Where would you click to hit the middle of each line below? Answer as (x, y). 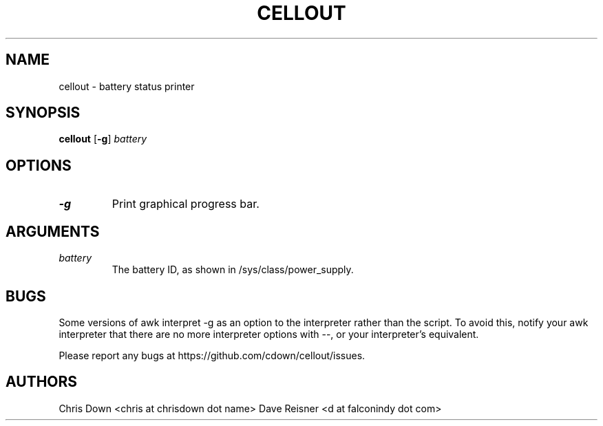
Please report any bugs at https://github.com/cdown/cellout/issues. (212, 355)
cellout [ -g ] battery (103, 139)
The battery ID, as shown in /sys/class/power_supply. (233, 270)
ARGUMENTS (53, 231)
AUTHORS (42, 382)
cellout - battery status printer (127, 86)
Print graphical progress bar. (186, 204)
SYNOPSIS (43, 113)
